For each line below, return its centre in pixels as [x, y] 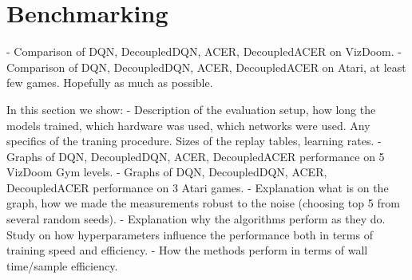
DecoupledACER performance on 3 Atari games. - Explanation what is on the [198, 187]
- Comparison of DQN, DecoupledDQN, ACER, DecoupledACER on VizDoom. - [204, 51]
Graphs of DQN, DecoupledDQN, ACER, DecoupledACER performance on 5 [196, 156]
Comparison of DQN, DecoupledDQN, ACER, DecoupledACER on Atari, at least [206, 67]
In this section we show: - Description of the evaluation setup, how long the [191, 109]
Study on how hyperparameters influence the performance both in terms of [190, 234]
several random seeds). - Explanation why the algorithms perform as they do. [196, 219]
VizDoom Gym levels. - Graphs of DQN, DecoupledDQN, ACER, [167, 172]
